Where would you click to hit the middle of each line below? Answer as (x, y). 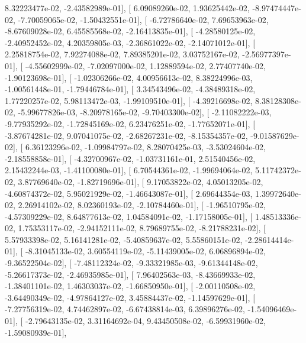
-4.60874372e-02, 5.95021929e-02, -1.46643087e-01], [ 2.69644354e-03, (129, 193)
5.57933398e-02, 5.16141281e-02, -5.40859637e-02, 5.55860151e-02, (124, 239)
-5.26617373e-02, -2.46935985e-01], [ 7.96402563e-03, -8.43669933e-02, (130, 274)
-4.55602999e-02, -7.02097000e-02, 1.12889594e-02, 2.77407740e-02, (145, 65)
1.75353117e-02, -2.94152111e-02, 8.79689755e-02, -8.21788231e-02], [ (142, 228)
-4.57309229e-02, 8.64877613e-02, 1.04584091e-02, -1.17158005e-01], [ (129, 216)
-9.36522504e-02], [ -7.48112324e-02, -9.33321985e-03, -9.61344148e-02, (131, 263)
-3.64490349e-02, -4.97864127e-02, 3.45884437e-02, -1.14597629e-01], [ (130, 297)
